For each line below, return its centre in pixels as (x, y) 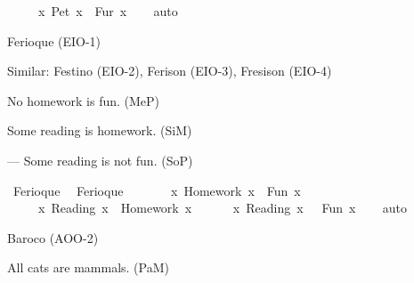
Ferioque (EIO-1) (54, 40)
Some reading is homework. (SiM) (100, 130)
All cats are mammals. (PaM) (88, 267)
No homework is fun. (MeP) (84, 100)
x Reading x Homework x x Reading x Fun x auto (223, 208)
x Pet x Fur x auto (108, 11)
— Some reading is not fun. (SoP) (100, 160)
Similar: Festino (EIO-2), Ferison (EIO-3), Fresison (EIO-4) (170, 71)
